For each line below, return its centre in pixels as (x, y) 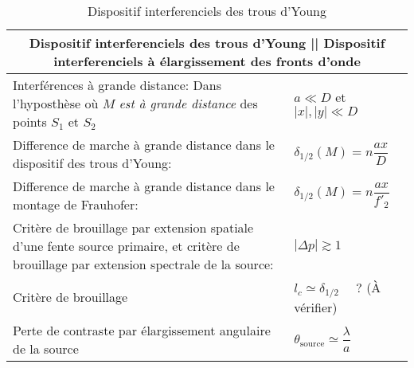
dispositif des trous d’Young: (92, 163)
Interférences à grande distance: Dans (117, 85)
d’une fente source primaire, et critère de (126, 246)
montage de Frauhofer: (76, 204)
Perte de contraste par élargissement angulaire (142, 330)
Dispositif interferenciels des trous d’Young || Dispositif (207, 43)
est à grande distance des (188, 103)
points (30, 121)
